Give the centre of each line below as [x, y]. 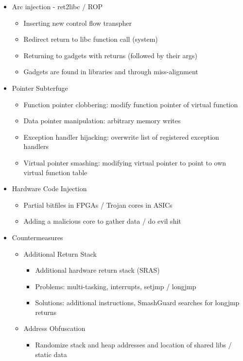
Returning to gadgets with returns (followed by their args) [110, 55]
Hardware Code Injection [49, 189]
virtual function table [55, 172]
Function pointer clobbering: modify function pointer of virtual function [131, 104]
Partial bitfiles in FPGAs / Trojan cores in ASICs [98, 205]
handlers [36, 146]
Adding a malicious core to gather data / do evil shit [102, 221]
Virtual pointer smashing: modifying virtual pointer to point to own [125, 162]
